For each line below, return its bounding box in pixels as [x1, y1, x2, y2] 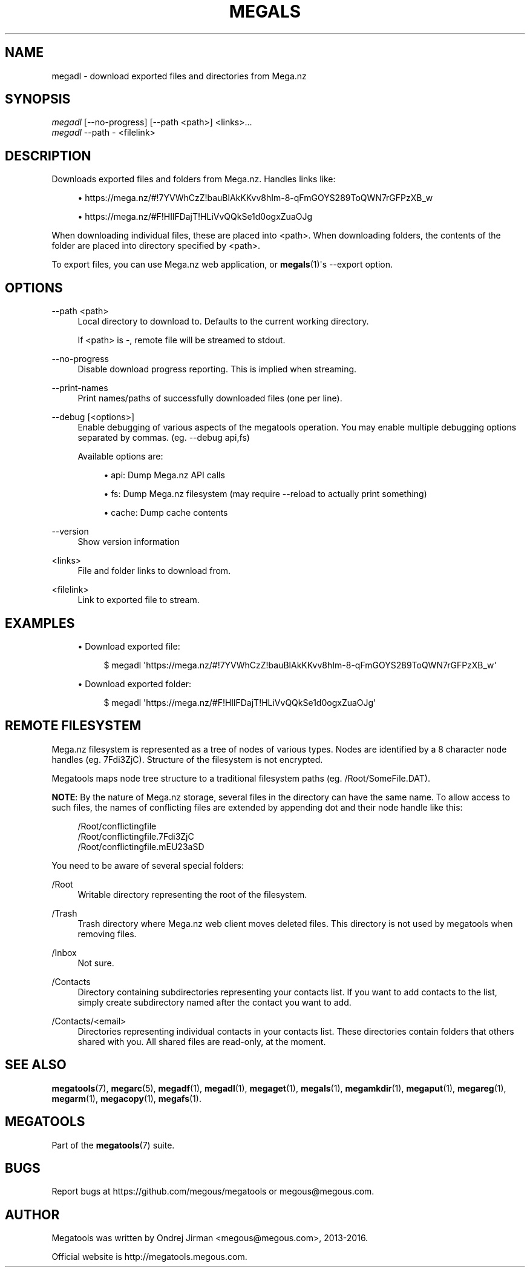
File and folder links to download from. [77, 565, 231, 576]
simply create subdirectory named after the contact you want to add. [77, 997, 352, 1007]
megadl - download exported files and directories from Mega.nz [51, 70, 307, 81]
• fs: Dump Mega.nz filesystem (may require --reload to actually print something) [103, 489, 427, 499]
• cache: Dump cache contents [103, 507, 228, 518]
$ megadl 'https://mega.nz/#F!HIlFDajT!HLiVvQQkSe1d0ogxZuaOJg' [103, 697, 376, 708]
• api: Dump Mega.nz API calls [103, 470, 225, 481]
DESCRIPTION [5, 148, 91, 163]
